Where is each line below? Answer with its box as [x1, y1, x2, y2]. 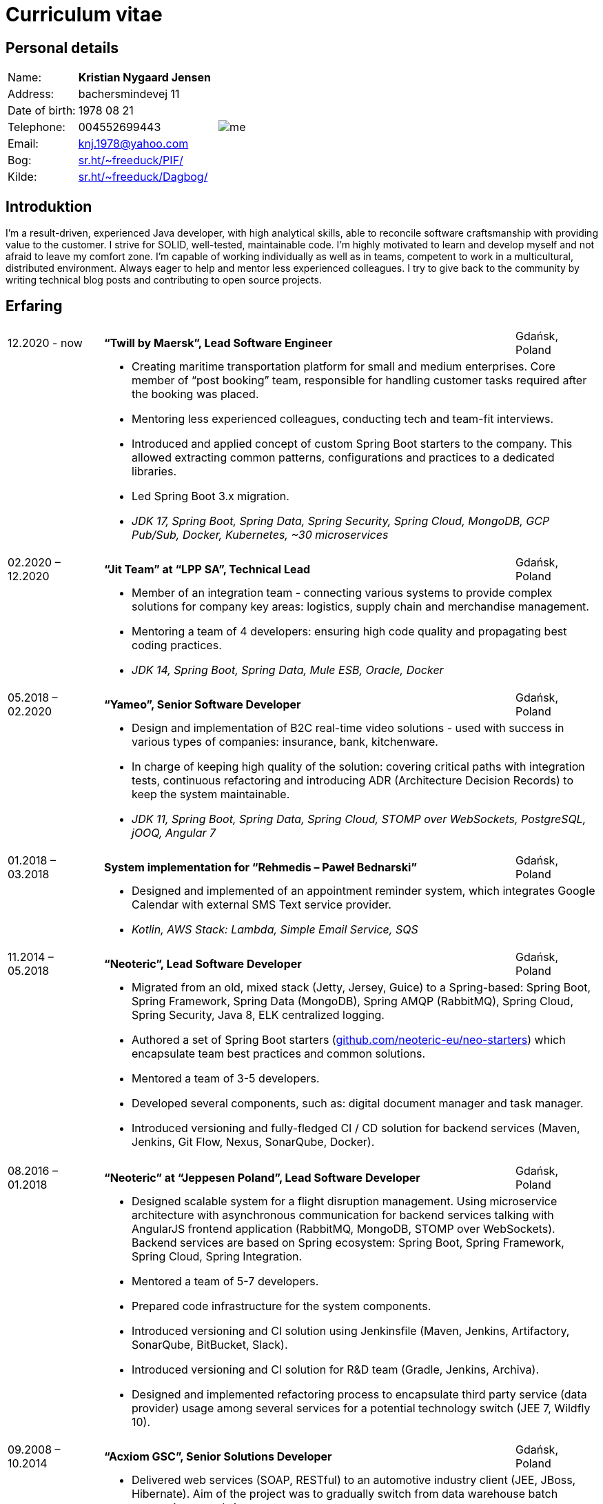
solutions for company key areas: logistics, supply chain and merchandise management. [132, 599, 589, 613]
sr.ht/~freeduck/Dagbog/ [78, 170, 208, 184]
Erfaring [6, 297, 63, 315]
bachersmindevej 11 [78, 87, 180, 101]
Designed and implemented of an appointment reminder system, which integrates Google [132, 883, 595, 898]
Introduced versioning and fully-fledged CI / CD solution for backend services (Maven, [132, 1120, 580, 1135]
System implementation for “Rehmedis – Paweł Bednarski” [104, 860, 417, 874]
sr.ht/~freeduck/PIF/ [78, 153, 183, 168]
